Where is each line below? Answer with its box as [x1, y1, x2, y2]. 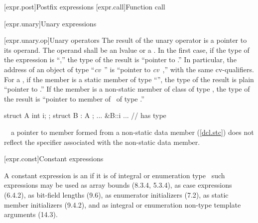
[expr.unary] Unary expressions [4, 18, 97, 28]
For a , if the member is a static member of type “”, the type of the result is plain [4, 74, 254, 84]
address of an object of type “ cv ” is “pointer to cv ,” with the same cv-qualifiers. [4, 64, 254, 74]
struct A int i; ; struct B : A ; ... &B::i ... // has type [4, 110, 166, 120]
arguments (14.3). [4, 209, 58, 220]
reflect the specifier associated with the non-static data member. [4, 136, 200, 147]
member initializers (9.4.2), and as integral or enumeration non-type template [4, 199, 241, 210]
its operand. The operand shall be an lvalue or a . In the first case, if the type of [4, 44, 250, 55]
